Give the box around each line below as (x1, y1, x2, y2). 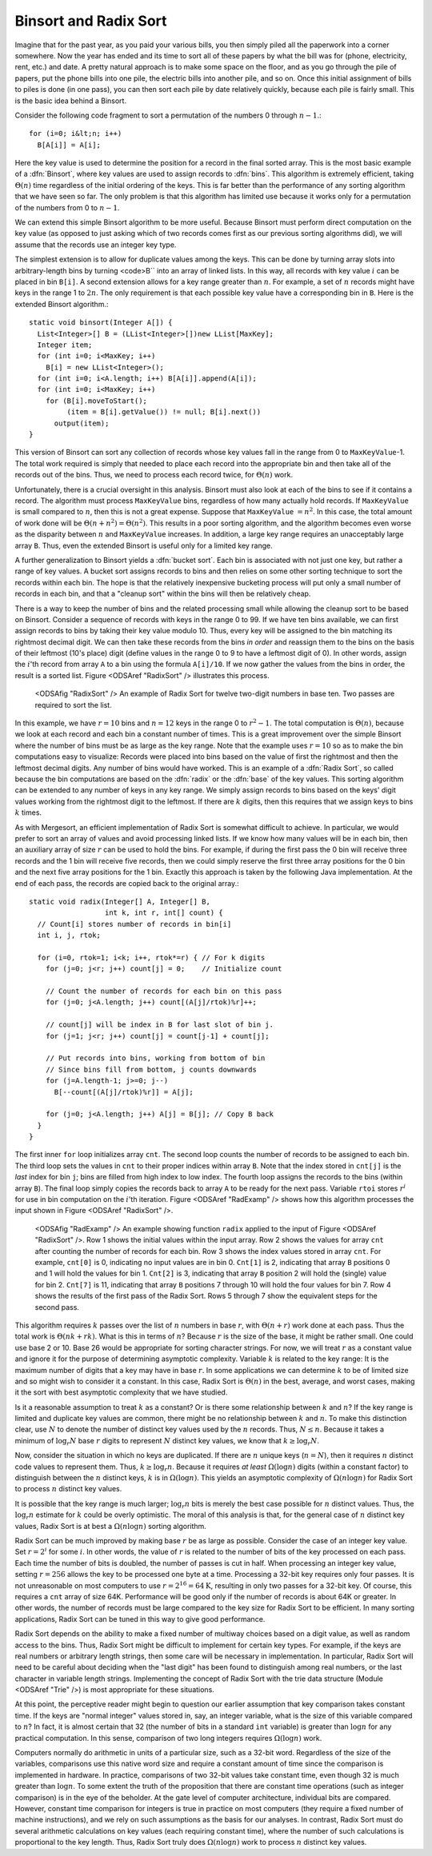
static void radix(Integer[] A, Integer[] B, (29, 896, 211, 906)
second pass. (34, 1302, 80, 1311)
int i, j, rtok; (37, 931, 102, 940)
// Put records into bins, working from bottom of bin (45, 1054, 266, 1063)
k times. (14, 808, 42, 817)
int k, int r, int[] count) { (104, 908, 223, 917)
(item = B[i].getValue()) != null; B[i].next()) (66, 408, 262, 417)
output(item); (54, 418, 110, 428)
